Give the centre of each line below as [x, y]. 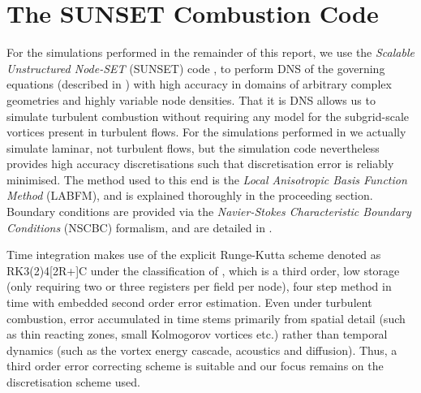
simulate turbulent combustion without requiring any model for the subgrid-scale [208, 116]
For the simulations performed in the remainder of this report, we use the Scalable [210, 52]
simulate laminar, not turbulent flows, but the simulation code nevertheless [193, 147]
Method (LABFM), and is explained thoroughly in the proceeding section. [190, 195]
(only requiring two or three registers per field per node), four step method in [199, 286]
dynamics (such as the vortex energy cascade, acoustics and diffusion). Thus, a [202, 350]
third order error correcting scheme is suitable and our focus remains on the [195, 366]
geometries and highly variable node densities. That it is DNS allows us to [191, 99]
